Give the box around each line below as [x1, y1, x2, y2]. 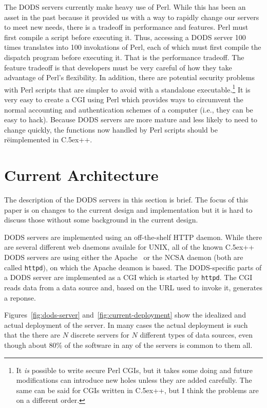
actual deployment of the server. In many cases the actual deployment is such [4, 319, 248, 330]
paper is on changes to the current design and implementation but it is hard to [4, 204, 253, 215]
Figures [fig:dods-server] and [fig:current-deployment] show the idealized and [4, 309, 246, 320]
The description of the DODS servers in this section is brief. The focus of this [4, 194, 249, 205]
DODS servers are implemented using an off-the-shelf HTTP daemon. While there [4, 231, 262, 242]
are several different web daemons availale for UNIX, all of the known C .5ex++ [4, 242, 255, 252]
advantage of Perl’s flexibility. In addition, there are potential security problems [4, 72, 255, 83]
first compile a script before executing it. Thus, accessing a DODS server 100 [4, 31, 246, 42]
